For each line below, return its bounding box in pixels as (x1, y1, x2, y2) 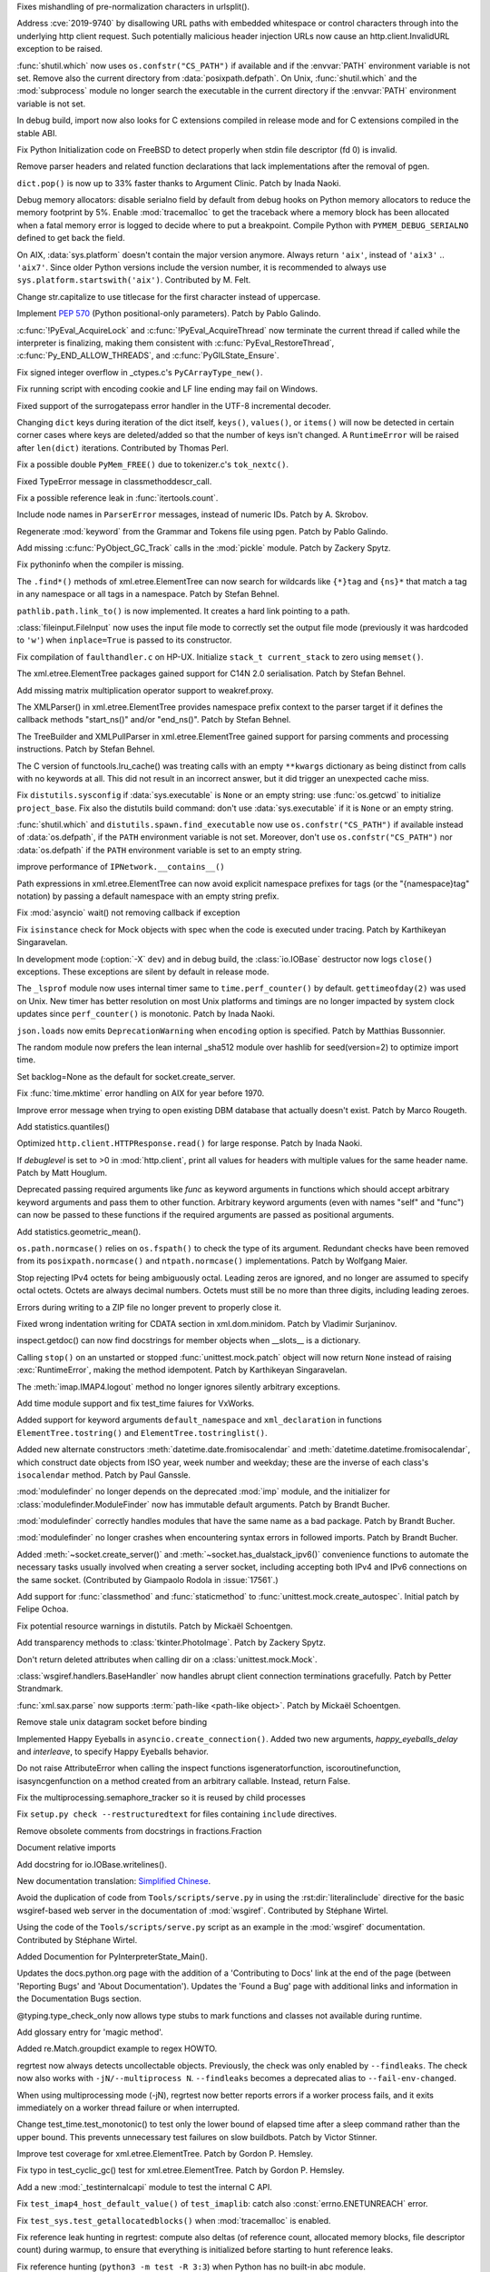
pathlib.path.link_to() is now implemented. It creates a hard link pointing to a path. (16, 605, 350, 616)
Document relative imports (16, 1842, 117, 1853)
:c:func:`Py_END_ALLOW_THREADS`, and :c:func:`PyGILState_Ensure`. (16, 350, 280, 361)
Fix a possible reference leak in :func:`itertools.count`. (16, 492, 219, 503)
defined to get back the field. (16, 233, 126, 244)
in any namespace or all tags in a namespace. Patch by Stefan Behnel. (16, 589, 280, 600)
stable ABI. (16, 127, 58, 138)
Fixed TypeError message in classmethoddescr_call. (16, 475, 212, 486)
